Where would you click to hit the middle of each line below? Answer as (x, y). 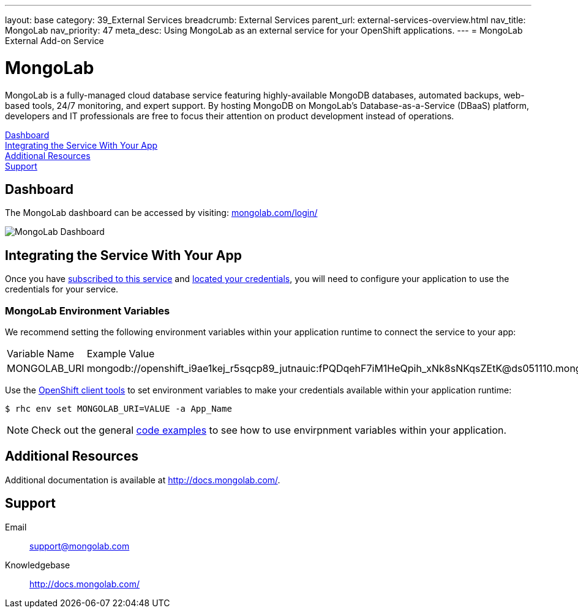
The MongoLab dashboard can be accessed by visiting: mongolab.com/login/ (161, 213)
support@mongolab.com (80, 546)
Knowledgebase (38, 565)
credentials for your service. (62, 289)
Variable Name (41, 353)
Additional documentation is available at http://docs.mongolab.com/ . (143, 480)
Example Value (121, 353)
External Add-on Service (54, 41)
